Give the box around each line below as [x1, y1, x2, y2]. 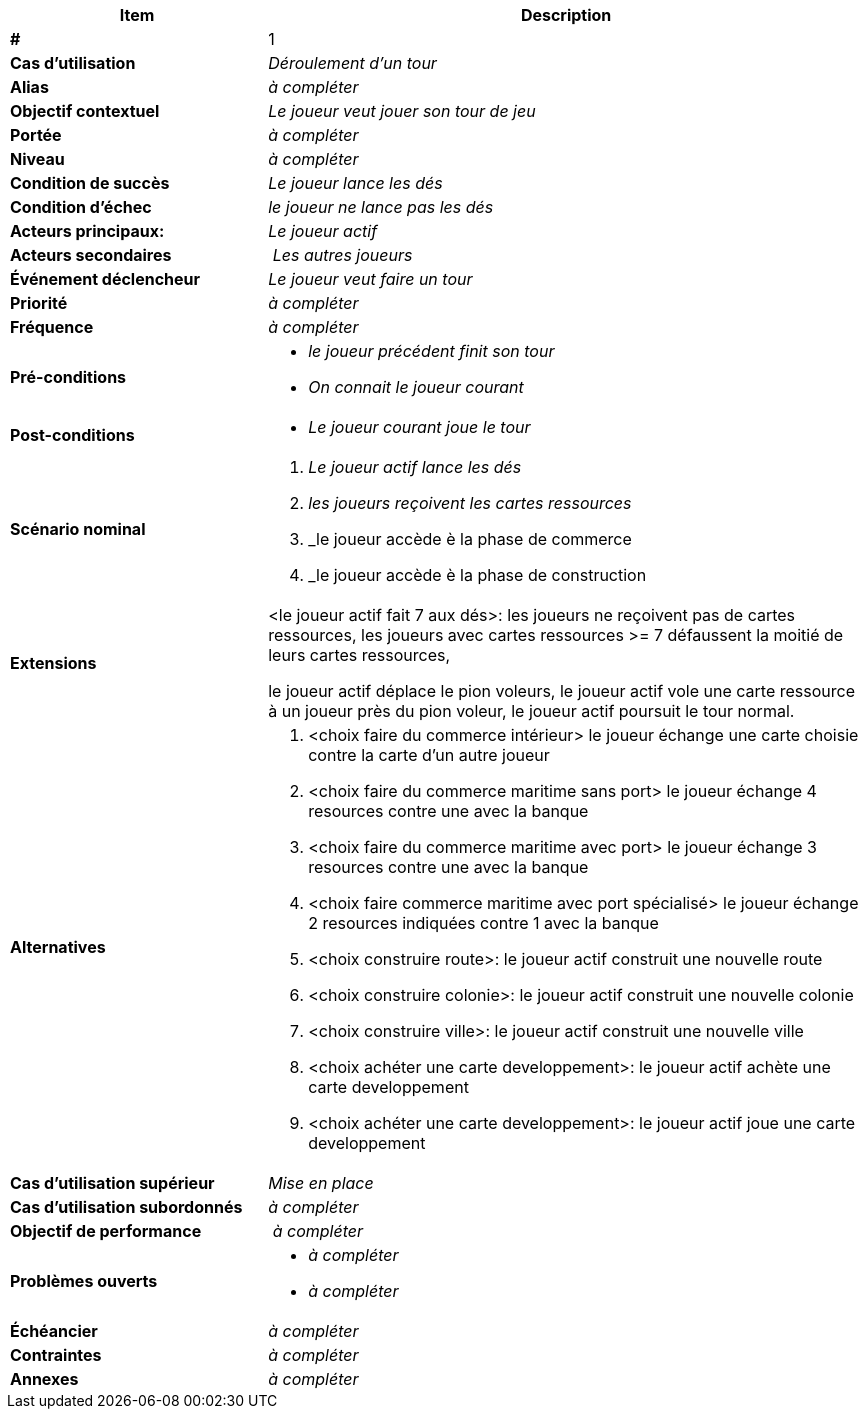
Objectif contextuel [10, 101, 160, 121]
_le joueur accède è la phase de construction [308, 565, 647, 585]
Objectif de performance [10, 1221, 202, 1241]
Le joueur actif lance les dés [308, 457, 522, 477]
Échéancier [10, 1321, 98, 1341]
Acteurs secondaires [10, 245, 172, 265]
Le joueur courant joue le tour [308, 417, 531, 437]
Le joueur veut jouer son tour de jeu [268, 101, 536, 121]
